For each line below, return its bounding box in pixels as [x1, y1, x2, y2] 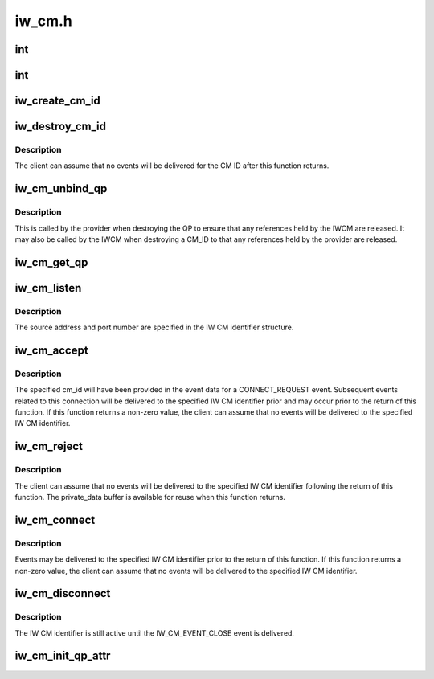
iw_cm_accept [14, 343, 88, 357]
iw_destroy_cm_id [14, 120, 107, 133]
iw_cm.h [14, 12, 72, 30]
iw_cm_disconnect [14, 587, 111, 600]
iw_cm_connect [14, 513, 96, 526]
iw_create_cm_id [14, 94, 100, 108]
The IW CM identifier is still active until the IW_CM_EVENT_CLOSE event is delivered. [14, 628, 295, 638]
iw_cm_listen [14, 281, 82, 295]
